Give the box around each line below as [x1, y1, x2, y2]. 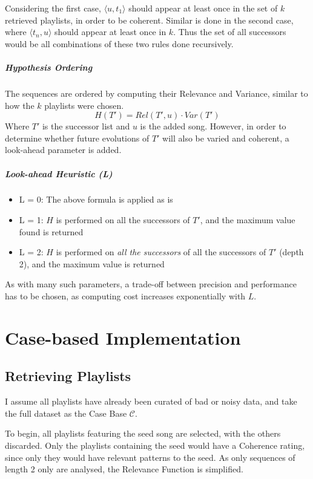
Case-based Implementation [5, 325, 241, 350]
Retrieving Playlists [5, 367, 131, 385]
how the [5, 99, 35, 111]
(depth [279, 246, 304, 258]
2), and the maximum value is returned [19, 257, 165, 270]
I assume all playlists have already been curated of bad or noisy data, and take [5, 395, 297, 408]
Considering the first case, [5, 2, 101, 14]
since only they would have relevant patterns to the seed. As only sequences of [5, 451, 295, 463]
